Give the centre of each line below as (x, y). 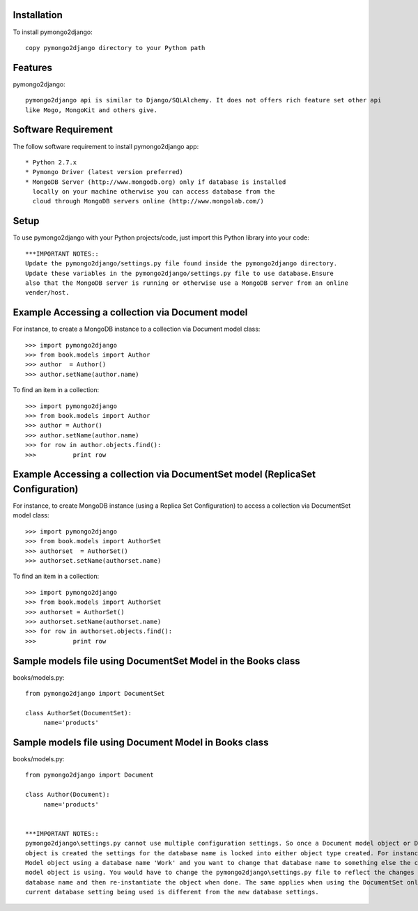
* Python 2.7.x (51, 162)
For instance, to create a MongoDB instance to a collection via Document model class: (137, 329)
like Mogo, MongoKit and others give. (92, 110)
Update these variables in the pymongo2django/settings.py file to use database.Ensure (180, 273)
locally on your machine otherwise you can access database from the (154, 192)
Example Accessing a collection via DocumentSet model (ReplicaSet (164, 475)
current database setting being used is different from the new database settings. (172, 892)
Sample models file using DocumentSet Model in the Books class (157, 661)
